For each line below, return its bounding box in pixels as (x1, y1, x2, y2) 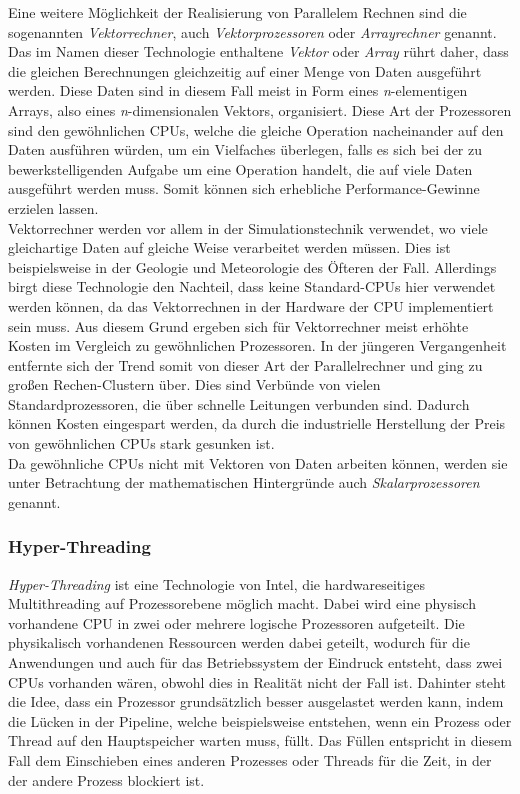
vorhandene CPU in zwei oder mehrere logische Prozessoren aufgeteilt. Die (8, 612, 465, 633)
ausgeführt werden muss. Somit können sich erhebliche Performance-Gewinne (8, 178, 480, 199)
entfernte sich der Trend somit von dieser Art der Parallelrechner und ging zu (8, 354, 483, 375)
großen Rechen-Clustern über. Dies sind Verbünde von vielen (8, 374, 381, 395)
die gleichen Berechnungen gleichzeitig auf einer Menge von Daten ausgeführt (8, 60, 482, 81)
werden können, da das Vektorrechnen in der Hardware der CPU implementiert (8, 295, 494, 316)
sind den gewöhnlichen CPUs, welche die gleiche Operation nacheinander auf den (8, 119, 504, 140)
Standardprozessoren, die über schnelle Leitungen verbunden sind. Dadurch (8, 393, 470, 414)
